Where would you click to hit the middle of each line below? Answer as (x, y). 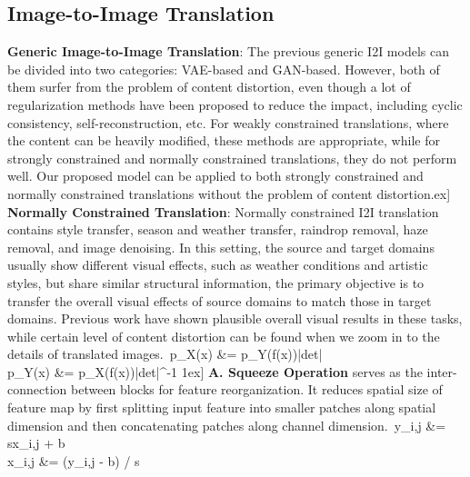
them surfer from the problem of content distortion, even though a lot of (209, 87)
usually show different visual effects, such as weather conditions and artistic (218, 265)
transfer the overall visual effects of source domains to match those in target (220, 300)
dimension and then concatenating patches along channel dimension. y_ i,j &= (227, 425)
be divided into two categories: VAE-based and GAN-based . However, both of (224, 69)
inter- (442, 371)
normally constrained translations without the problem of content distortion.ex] (229, 193)
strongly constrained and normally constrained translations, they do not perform (232, 158)
